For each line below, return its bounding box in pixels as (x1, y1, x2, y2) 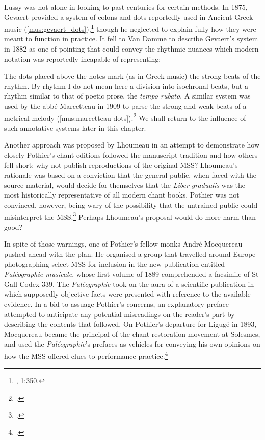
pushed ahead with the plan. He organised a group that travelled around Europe (4, 249, 256, 259)
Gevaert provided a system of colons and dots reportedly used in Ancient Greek (4, 11, 253, 22)
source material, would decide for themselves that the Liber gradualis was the (4, 179, 246, 190)
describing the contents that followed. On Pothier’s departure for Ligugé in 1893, (4, 319, 257, 329)
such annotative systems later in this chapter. (4, 122, 146, 133)
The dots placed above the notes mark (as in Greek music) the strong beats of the (4, 70, 261, 81)
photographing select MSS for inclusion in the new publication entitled (4, 258, 225, 269)
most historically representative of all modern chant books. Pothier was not (4, 189, 240, 200)
